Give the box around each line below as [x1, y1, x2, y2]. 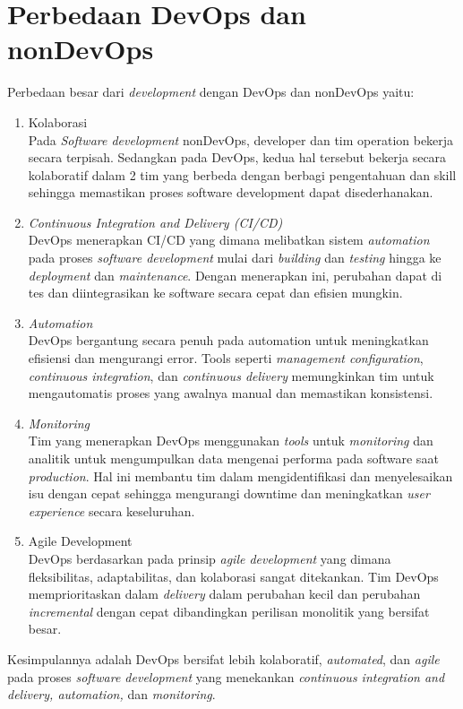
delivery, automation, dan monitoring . [7, 685, 216, 704]
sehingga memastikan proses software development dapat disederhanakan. [28, 183, 433, 202]
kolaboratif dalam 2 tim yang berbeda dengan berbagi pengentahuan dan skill [28, 165, 457, 184]
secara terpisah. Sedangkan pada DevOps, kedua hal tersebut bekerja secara [28, 148, 447, 167]
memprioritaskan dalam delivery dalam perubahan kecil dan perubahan [28, 584, 421, 603]
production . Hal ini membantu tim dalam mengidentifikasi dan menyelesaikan [28, 466, 453, 485]
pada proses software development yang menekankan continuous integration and [7, 667, 445, 686]
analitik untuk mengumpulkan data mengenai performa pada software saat [28, 449, 439, 467]
